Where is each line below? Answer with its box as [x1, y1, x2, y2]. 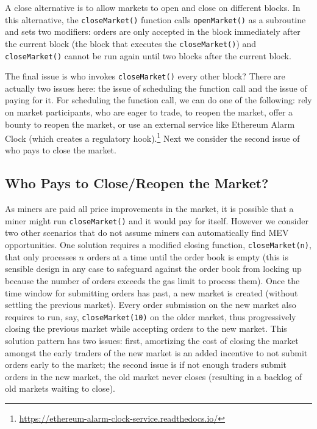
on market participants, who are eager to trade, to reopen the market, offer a [5, 106, 293, 118]
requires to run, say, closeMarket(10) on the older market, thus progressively [5, 310, 296, 323]
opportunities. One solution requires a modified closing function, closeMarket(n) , [5, 238, 312, 251]
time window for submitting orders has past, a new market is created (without [5, 286, 298, 299]
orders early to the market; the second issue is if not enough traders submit [5, 358, 287, 371]
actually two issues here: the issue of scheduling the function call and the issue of [5, 81, 307, 94]
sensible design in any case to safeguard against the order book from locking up [5, 262, 302, 275]
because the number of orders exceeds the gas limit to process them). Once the [5, 274, 300, 287]
